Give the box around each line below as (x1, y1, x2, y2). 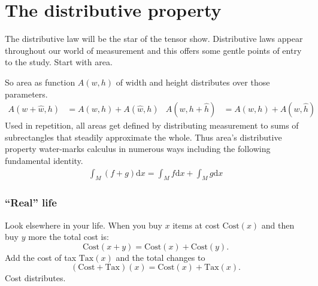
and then (261, 218, 295, 231)
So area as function (5, 75, 75, 88)
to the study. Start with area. (5, 56, 113, 68)
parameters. (5, 87, 48, 100)
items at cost (172, 218, 220, 231)
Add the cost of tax (5, 251, 77, 263)
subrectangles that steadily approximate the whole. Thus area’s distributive (5, 130, 282, 143)
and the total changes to (116, 251, 205, 263)
